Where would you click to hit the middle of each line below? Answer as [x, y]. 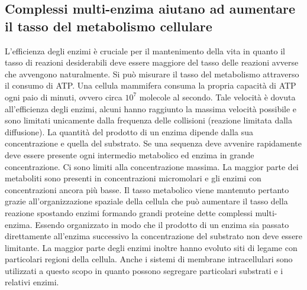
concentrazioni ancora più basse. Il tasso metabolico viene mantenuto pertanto [147, 189]
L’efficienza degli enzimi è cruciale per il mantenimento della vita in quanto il [145, 50]
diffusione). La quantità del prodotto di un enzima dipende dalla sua [129, 131]
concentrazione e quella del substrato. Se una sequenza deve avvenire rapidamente [153, 143]
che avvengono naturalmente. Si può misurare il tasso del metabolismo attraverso [152, 74]
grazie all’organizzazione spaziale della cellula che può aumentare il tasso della [146, 201]
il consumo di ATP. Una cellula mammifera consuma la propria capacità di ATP [151, 85]
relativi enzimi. [32, 282]
